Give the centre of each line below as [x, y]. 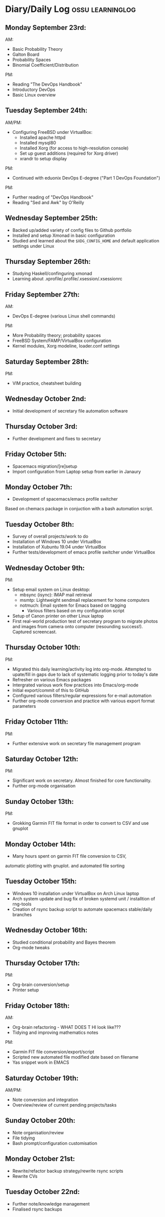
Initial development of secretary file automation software [70, 411]
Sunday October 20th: [40, 1121]
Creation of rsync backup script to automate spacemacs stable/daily [82, 909]
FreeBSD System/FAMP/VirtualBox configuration [62, 341]
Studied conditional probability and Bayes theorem [64, 942]
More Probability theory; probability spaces [56, 335]
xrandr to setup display [43, 158]
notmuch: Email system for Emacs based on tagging [73, 605]
